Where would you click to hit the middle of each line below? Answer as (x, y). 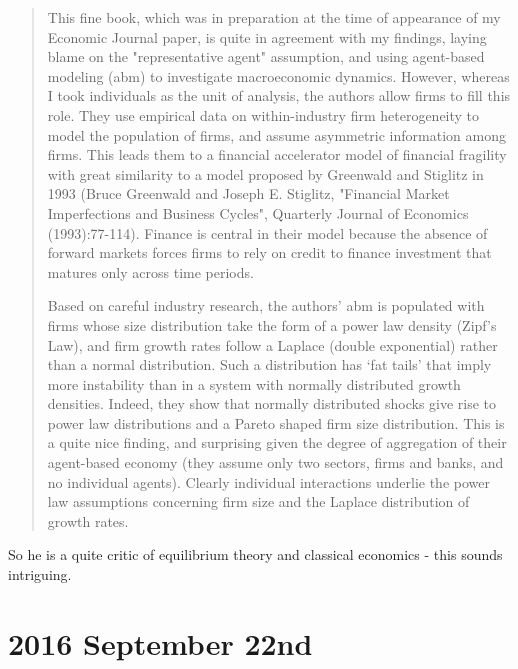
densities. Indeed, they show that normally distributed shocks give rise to (272, 403)
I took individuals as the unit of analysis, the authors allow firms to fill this (279, 95)
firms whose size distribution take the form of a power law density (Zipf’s (272, 324)
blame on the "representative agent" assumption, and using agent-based (266, 56)
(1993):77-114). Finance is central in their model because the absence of (267, 232)
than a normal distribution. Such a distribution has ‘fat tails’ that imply (269, 364)
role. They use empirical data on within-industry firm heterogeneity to (263, 114)
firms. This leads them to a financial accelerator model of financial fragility (277, 154)
